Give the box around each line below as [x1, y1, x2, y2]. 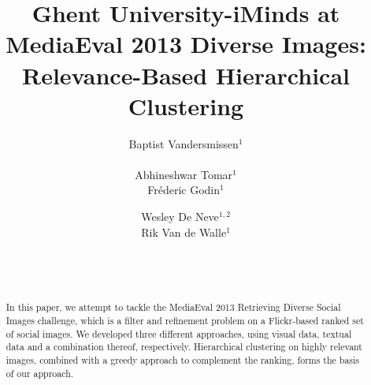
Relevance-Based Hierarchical [22, 58, 350, 91]
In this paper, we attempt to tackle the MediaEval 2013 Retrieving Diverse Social [6, 301, 341, 314]
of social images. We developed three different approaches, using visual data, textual [6, 327, 352, 340]
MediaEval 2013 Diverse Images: [6, 28, 366, 60]
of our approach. [6, 366, 74, 379]
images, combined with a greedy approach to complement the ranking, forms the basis [6, 353, 360, 366]
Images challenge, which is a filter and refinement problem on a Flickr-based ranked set [6, 313, 364, 327]
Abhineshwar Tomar [135, 166, 233, 182]
